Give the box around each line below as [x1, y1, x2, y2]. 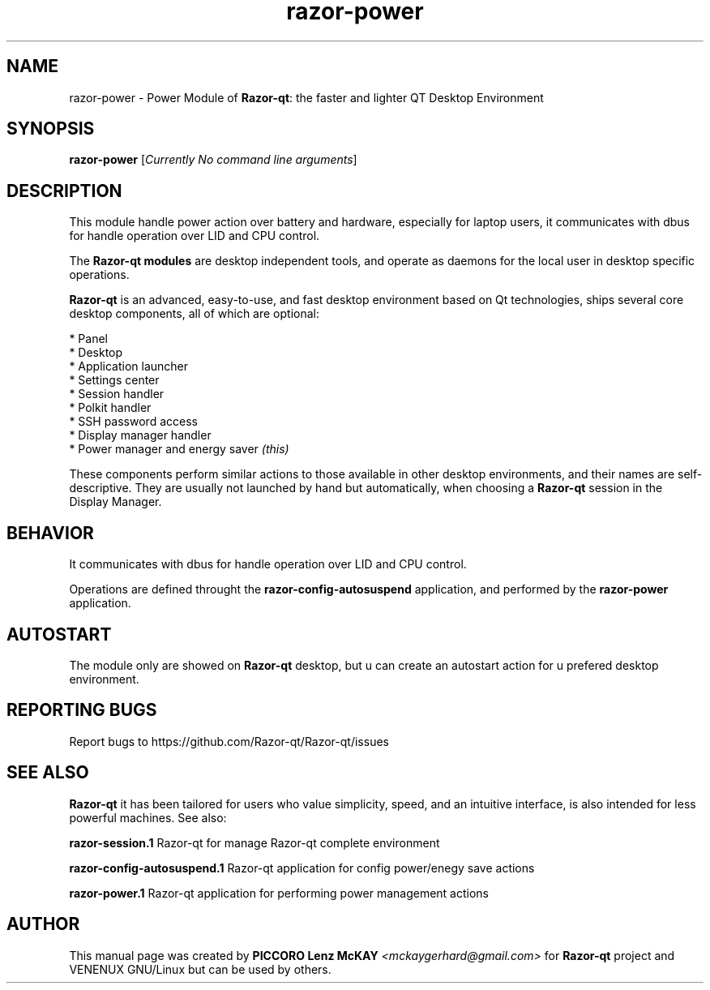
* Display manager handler [69, 428, 212, 443]
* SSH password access [69, 414, 198, 429]
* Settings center [69, 373, 160, 388]
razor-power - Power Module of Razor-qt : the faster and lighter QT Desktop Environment [69, 90, 544, 105]
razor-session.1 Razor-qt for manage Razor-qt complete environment [69, 835, 440, 850]
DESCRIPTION [6, 180, 122, 201]
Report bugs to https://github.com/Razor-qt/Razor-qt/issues [69, 734, 389, 748]
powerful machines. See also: [69, 810, 227, 825]
